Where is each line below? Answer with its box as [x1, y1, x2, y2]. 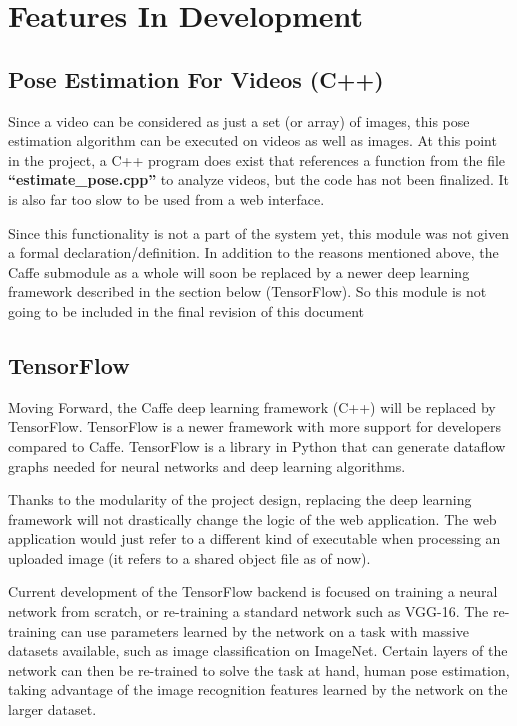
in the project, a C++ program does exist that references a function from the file [8, 149, 506, 170]
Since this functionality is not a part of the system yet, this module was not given [8, 222, 509, 243]
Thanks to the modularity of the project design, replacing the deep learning [8, 489, 472, 510]
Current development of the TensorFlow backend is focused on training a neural [8, 581, 498, 602]
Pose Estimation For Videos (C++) [8, 63, 384, 94]
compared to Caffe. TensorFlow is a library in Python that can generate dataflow [8, 435, 506, 456]
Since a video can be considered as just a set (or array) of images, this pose [8, 110, 470, 131]
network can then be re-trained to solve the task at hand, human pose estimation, [8, 659, 510, 680]
